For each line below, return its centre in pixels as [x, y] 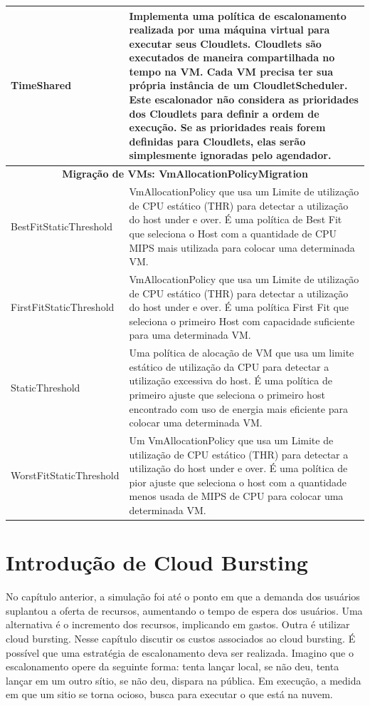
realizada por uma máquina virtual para [229, 30]
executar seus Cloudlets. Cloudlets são [225, 43]
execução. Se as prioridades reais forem [227, 127]
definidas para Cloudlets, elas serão [217, 141]
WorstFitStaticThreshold [65, 475]
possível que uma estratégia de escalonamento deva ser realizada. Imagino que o [180, 652]
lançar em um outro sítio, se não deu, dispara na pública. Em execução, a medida [184, 680]
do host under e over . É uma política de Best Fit [236, 219]
